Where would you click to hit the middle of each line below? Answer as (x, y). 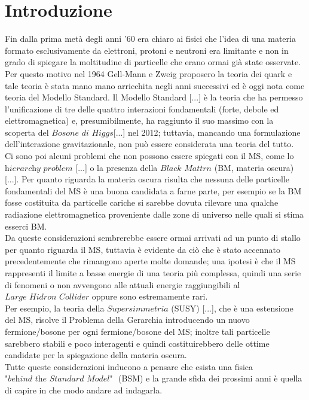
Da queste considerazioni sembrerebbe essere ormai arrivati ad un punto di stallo (153, 238)
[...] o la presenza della (117, 167)
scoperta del (27, 132)
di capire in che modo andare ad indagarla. (84, 390)
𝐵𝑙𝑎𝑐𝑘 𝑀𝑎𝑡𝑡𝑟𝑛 (186, 168)
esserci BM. (26, 226)
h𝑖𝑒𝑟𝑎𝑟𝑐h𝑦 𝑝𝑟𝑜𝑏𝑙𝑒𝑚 (39, 168)
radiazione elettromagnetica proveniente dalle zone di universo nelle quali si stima (154, 214)
